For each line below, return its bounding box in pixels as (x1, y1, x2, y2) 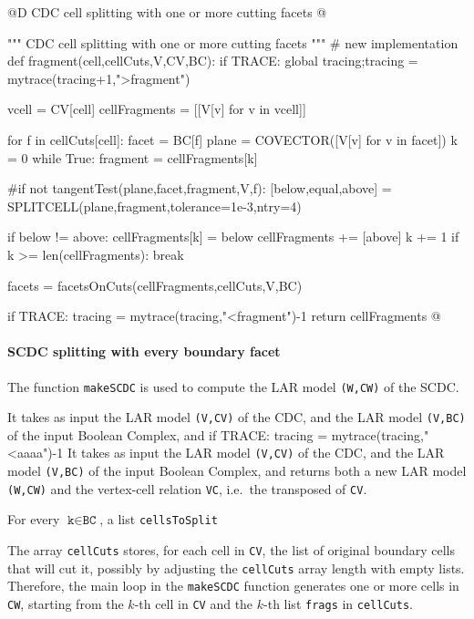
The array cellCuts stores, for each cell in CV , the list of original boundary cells (7, 541, 456, 560)
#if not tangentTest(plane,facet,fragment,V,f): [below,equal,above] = (7, 179, 392, 198)
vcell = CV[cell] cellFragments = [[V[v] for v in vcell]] (7, 99, 306, 119)
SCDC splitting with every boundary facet (7, 342, 281, 361)
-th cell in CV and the (134, 594, 253, 614)
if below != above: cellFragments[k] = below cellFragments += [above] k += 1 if (7, 227, 459, 246)
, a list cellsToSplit (99, 510, 218, 529)
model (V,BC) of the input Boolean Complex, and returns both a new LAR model (7, 461, 467, 480)
